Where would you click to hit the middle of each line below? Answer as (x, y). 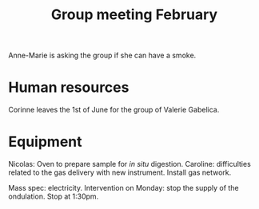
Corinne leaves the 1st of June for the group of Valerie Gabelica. (114, 110)
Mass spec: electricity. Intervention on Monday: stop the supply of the (124, 188)
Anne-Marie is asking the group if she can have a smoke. (102, 55)
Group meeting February (134, 15)
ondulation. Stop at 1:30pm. (54, 196)
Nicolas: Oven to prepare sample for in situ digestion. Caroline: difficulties (130, 164)
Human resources (69, 87)
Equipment (45, 142)
